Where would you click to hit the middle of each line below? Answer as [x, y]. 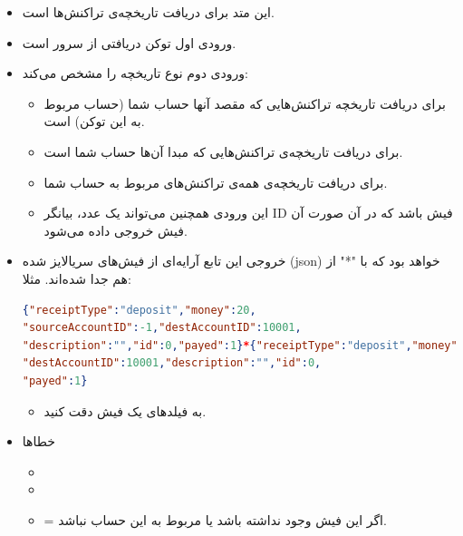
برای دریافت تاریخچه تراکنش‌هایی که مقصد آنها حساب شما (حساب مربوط [245, 103]
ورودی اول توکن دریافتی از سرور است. [129, 42]
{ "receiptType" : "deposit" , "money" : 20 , [139, 310]
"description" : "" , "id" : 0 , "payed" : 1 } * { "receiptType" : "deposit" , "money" [240, 345]
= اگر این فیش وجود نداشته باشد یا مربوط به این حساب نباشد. [215, 519]
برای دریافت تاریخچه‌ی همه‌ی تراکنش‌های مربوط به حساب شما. [216, 182]
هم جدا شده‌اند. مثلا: [77, 278]
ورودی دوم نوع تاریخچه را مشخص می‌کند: [135, 73]
